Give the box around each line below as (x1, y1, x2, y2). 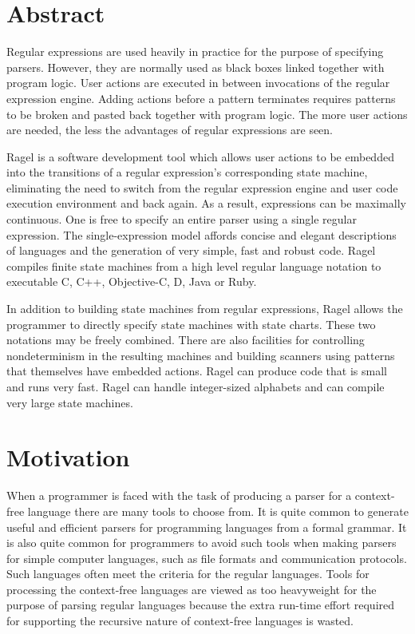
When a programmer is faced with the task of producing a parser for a (6, 487, 352, 504)
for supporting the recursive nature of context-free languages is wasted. (6, 612, 354, 629)
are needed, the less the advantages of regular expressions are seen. (6, 121, 334, 138)
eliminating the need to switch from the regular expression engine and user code (6, 179, 398, 196)
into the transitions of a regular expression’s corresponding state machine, (6, 164, 368, 180)
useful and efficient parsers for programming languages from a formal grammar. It (6, 518, 407, 535)
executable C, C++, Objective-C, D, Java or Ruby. (6, 273, 257, 290)
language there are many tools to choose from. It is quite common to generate (27, 502, 409, 519)
